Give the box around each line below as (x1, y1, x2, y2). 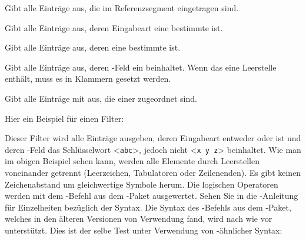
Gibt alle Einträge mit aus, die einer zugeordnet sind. (5, 92, 197, 104)
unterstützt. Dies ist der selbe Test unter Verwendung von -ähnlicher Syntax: (5, 224, 282, 236)
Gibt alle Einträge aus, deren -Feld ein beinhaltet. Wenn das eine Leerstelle (5, 61, 277, 73)
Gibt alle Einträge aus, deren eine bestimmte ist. (5, 41, 181, 54)
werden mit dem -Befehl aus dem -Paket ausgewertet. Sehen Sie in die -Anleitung (5, 189, 298, 202)
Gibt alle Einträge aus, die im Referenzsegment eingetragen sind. (5, 2, 239, 14)
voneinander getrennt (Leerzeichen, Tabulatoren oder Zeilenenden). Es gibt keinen (5, 166, 301, 178)
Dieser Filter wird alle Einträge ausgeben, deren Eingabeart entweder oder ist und (5, 132, 301, 144)
